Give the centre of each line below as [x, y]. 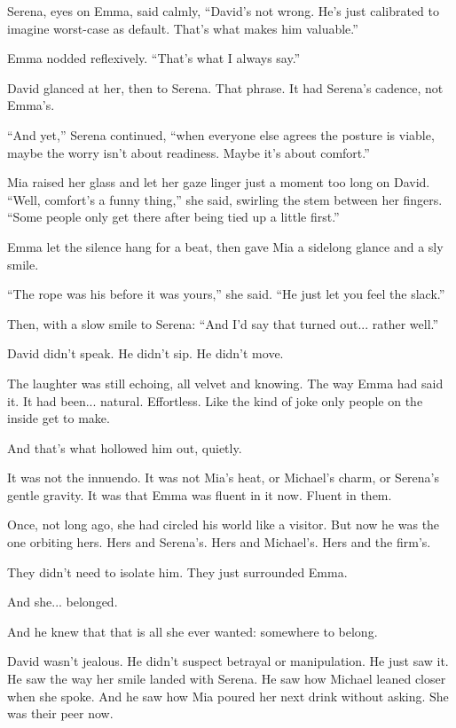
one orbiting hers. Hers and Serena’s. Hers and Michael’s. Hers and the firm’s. [219, 542]
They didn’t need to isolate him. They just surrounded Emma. [177, 571]
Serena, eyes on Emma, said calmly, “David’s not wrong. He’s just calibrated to [223, 11]
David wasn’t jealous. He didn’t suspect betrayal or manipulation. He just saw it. [228, 661]
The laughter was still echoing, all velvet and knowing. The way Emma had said [225, 383]
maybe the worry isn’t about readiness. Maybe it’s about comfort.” [189, 152]
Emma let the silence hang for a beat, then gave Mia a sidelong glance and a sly [225, 246]
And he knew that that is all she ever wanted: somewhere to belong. [193, 631]
